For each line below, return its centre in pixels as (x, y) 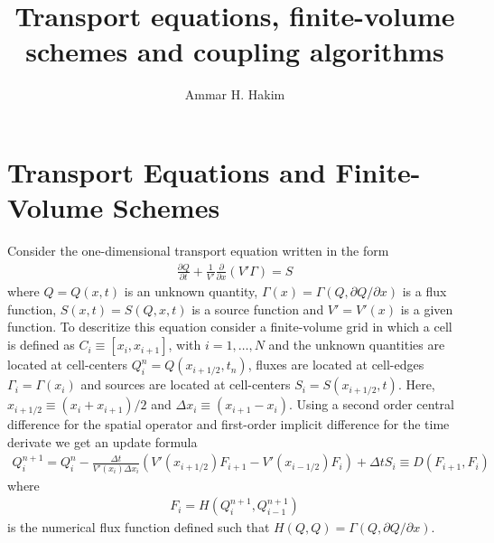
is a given (427, 309)
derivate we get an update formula (103, 441)
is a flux (424, 291)
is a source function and (258, 309)
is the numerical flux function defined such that (139, 527)
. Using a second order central (371, 404)
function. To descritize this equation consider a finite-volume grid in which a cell (230, 327)
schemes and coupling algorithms (235, 51)
